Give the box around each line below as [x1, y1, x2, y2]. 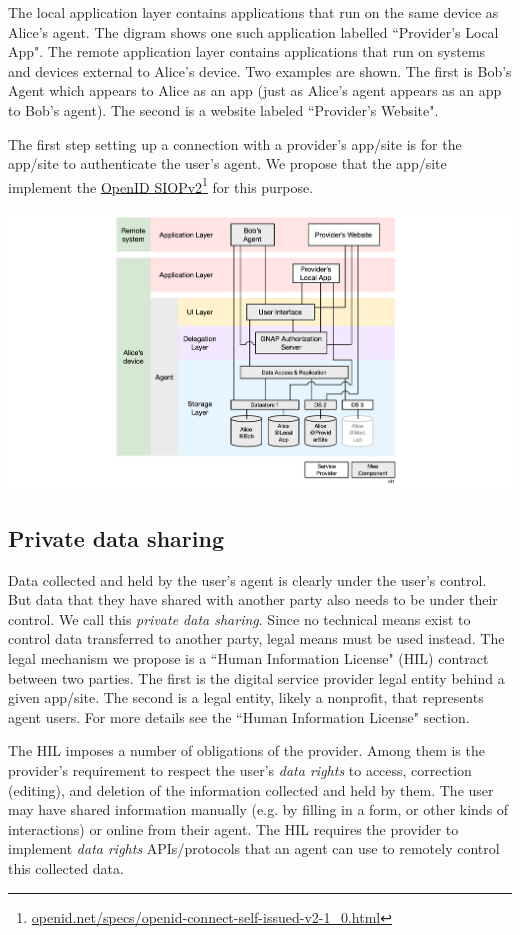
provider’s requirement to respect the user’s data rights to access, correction [8, 759, 472, 780]
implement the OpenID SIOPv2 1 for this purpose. [8, 173, 314, 197]
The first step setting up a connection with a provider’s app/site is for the [8, 133, 462, 154]
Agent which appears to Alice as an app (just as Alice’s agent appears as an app [8, 80, 502, 101]
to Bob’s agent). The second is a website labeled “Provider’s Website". [8, 99, 439, 120]
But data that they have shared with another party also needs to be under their [8, 589, 498, 610]
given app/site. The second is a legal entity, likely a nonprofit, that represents [8, 687, 484, 708]
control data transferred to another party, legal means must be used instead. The [8, 628, 505, 649]
